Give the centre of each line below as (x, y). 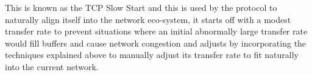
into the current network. (52, 66)
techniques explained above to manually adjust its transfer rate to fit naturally (152, 55)
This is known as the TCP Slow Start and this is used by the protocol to (141, 7)
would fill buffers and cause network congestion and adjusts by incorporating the (156, 43)
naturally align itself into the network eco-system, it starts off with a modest (148, 19)
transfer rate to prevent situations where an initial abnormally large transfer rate (156, 31)
